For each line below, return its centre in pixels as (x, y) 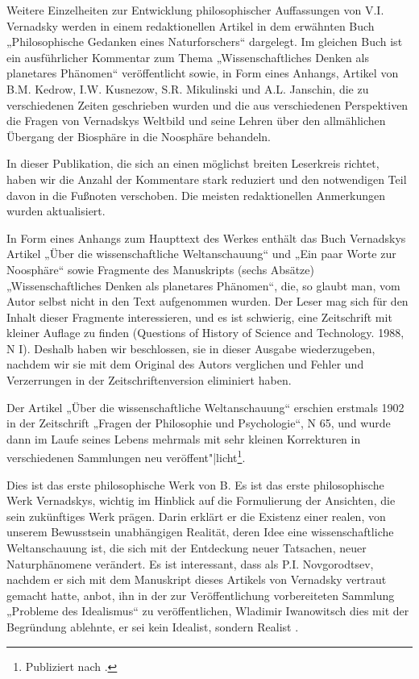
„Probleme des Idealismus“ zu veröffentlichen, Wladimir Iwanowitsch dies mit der (208, 611)
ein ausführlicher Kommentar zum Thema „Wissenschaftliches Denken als (188, 57)
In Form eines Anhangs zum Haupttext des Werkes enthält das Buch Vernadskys (206, 237)
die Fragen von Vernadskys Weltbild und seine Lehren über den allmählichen (196, 121)
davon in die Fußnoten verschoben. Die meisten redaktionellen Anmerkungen (196, 195)
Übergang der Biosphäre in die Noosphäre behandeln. (139, 136)
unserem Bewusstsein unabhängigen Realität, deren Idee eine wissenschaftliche (200, 532)
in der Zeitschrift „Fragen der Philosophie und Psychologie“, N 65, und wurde (199, 423)
